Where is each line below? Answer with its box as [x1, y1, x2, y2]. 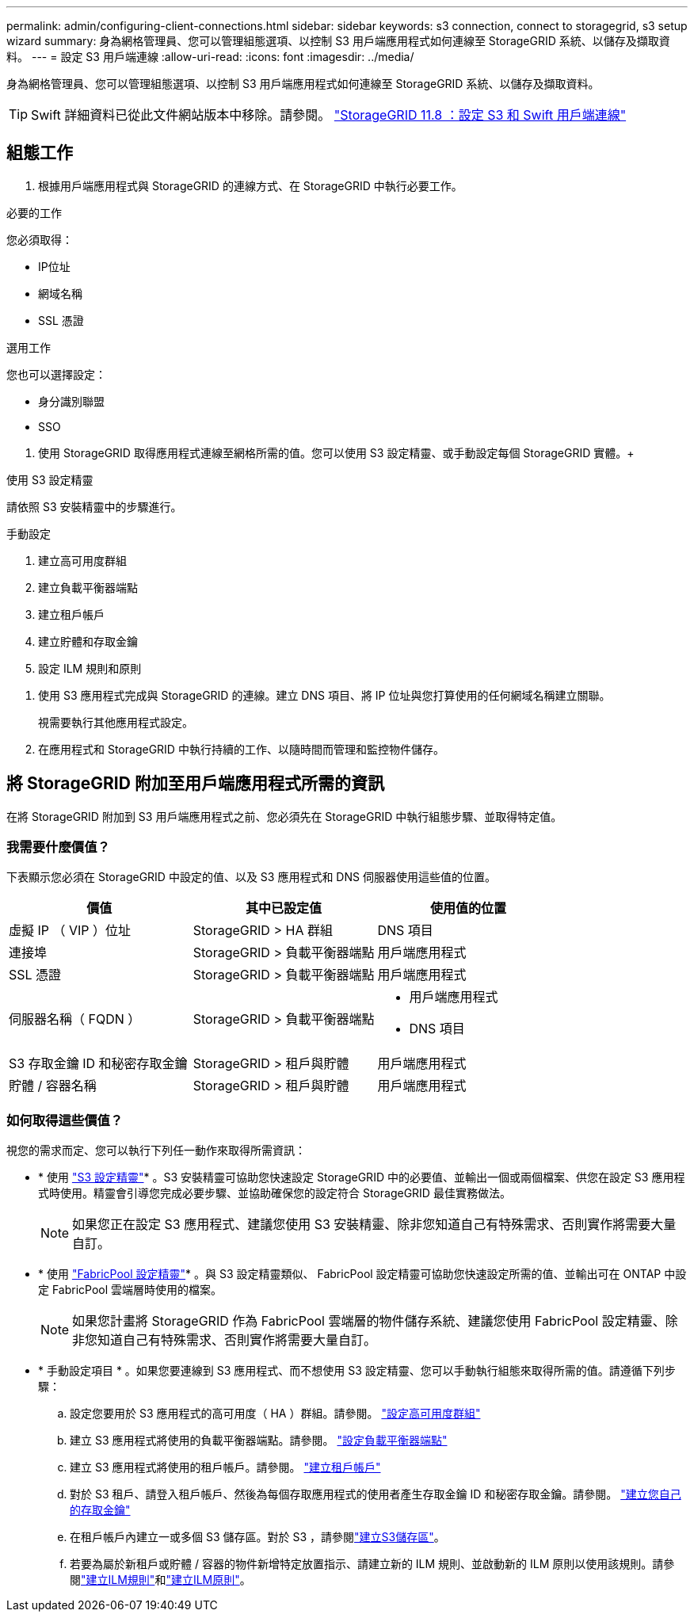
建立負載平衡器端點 [38, 580, 138, 594]
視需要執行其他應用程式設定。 [38, 715, 193, 729]
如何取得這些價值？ [6, 1112, 124, 1128]
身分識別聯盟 [38, 394, 105, 408]
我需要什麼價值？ [6, 839, 110, 856]
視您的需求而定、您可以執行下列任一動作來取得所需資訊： [6, 1143, 306, 1158]
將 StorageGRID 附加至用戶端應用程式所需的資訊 [6, 773, 384, 794]
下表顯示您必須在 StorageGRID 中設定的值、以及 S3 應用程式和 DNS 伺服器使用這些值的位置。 [6, 870, 496, 884]
